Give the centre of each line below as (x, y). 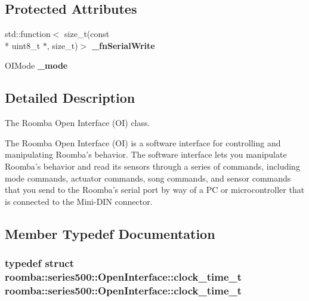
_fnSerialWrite (123, 45)
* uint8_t (23, 45)
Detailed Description (70, 98)
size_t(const (87, 34)
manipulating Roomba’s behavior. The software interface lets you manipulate (146, 154)
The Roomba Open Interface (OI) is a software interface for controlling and (143, 142)
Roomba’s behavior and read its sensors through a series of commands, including (152, 166)
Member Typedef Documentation (110, 233)
